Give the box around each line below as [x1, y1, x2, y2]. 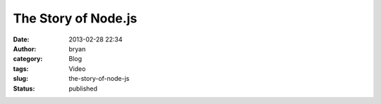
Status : [13, 84, 35, 93]
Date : [13, 35, 30, 44]
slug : [13, 74, 28, 83]
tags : [13, 64, 29, 73]
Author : [13, 44, 37, 53]
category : [13, 55, 43, 63]
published [68, 84, 98, 93]
